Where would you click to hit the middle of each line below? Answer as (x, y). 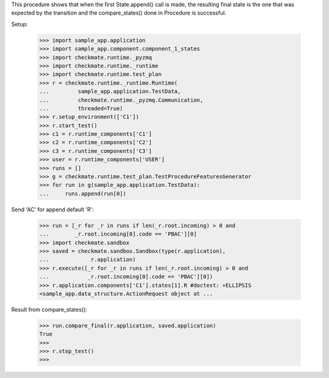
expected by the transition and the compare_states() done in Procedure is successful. (119, 13)
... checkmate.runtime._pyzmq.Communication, (121, 100)
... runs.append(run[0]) (83, 194)
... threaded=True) (81, 108)
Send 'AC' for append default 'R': (53, 209)
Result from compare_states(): (49, 309)
